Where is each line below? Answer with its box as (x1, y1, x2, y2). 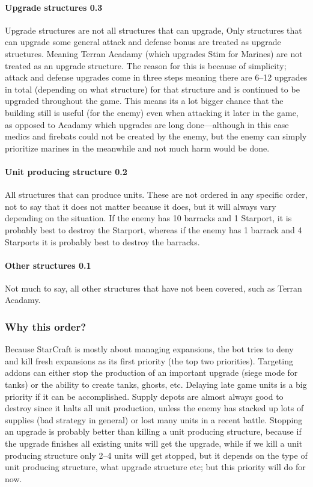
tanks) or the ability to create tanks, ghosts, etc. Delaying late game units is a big (5, 378, 307, 391)
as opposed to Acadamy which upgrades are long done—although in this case (5, 118, 289, 130)
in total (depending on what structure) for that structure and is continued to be (5, 82, 300, 95)
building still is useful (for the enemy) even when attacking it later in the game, (5, 106, 299, 118)
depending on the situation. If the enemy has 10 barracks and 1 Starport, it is (5, 212, 292, 224)
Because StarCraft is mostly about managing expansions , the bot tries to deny (5, 343, 294, 355)
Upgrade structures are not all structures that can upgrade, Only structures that (5, 23, 302, 36)
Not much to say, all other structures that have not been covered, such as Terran (5, 281, 302, 294)
